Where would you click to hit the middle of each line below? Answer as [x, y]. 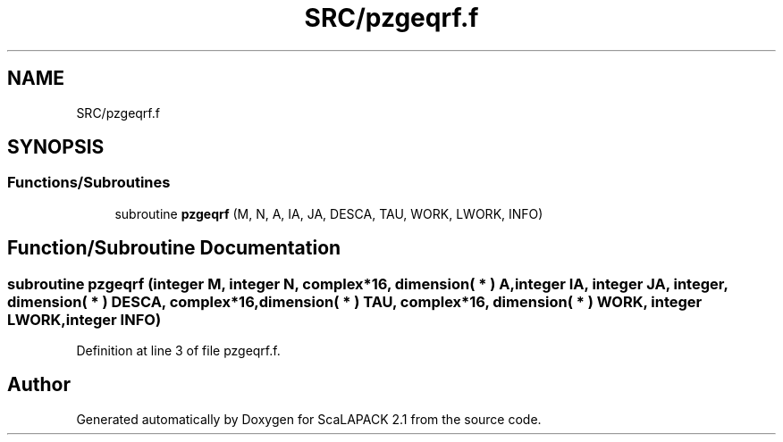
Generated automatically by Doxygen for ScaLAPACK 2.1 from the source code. [309, 419]
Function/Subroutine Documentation [174, 248]
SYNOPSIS [56, 147]
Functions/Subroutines [89, 183]
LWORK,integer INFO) [84, 319]
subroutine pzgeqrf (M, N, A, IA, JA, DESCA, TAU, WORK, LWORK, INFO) [329, 213]
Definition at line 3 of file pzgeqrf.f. [178, 351]
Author [39, 385]
